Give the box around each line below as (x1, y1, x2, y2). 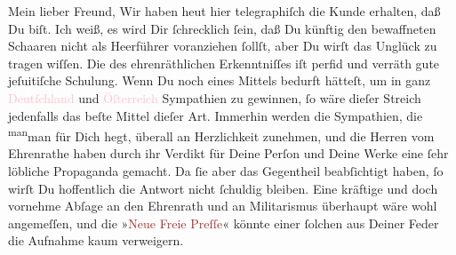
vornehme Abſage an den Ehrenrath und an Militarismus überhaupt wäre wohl (8, 196, 437, 215)
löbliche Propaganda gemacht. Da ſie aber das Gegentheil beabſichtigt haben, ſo (8, 162, 444, 179)
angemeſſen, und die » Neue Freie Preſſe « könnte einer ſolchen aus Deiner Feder (8, 213, 439, 232)
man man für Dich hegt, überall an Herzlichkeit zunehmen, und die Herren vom (8, 124, 435, 145)
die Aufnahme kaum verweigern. (8, 231, 184, 250)
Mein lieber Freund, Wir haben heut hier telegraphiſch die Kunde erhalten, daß (8, 2, 441, 20)
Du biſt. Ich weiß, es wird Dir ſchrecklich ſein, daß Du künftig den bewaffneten (8, 19, 436, 37)
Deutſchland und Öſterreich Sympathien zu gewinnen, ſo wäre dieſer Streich (8, 88, 421, 107)
